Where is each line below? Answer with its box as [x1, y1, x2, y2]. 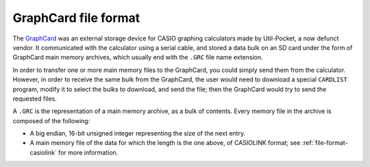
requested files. [12, 94, 58, 103]
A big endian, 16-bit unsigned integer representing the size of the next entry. [29, 129, 246, 138]
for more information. [58, 148, 119, 157]
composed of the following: [12, 116, 90, 125]
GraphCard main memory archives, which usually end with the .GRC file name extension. [12, 53, 263, 62]
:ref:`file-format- [301, 139, 349, 147]
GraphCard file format [12, 10, 140, 25]
